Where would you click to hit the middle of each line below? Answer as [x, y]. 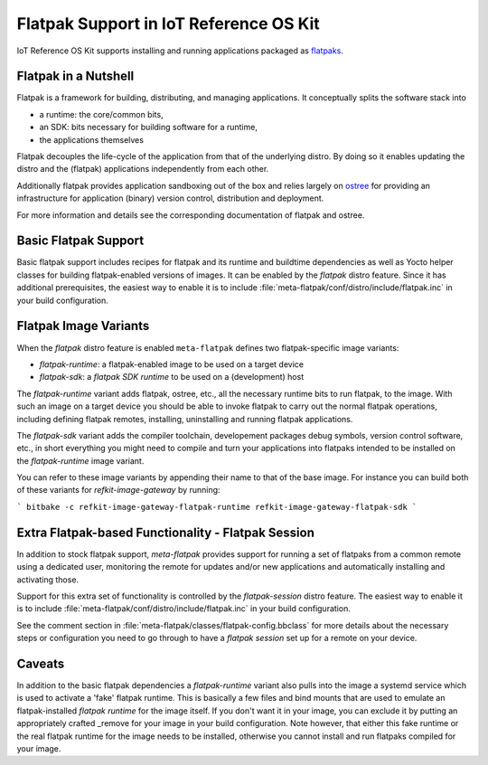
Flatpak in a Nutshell [75, 76]
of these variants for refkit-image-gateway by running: [118, 490]
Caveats [41, 663]
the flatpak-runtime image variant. [80, 460]
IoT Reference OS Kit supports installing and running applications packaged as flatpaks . [180, 51]
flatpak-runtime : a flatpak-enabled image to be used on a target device [172, 364]
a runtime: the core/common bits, [101, 114]
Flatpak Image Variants [83, 326]
